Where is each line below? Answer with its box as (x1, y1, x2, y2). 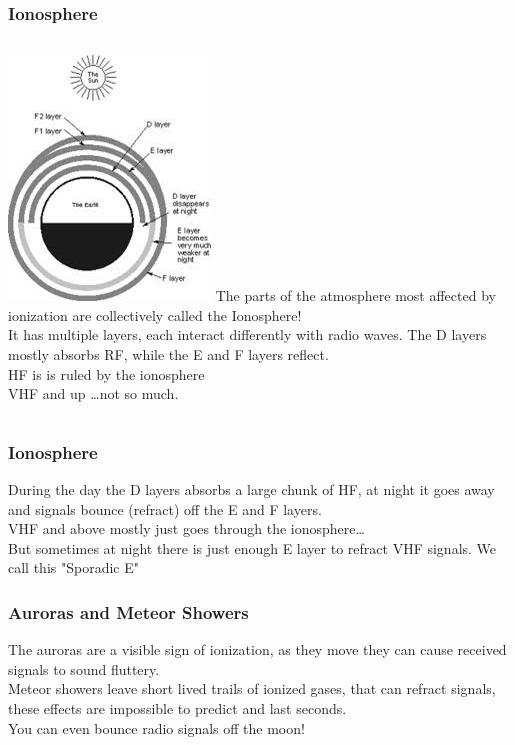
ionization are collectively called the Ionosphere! (8, 304, 302, 325)
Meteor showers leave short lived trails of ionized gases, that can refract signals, (8, 678, 496, 699)
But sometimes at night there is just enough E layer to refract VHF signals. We (8, 537, 497, 558)
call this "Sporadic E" (8, 557, 139, 578)
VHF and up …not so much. (8, 383, 179, 404)
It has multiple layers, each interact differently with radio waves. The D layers (8, 324, 487, 345)
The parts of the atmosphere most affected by (215, 285, 496, 306)
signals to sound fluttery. (8, 658, 160, 679)
